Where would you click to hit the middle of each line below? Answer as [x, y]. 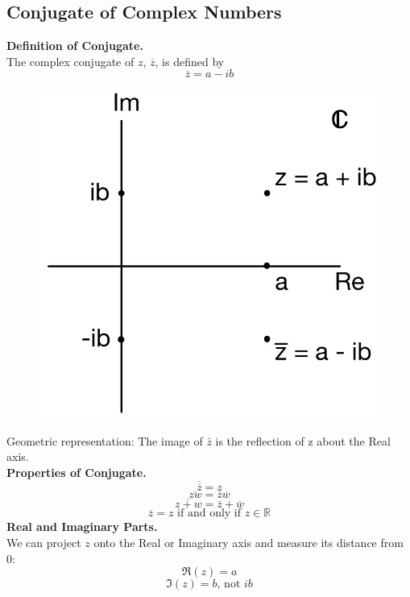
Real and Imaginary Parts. [82, 527]
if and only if [209, 514]
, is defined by [190, 61]
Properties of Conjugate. [77, 473]
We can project [44, 543]
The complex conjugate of [70, 61]
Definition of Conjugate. [75, 46]
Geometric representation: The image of [105, 440]
